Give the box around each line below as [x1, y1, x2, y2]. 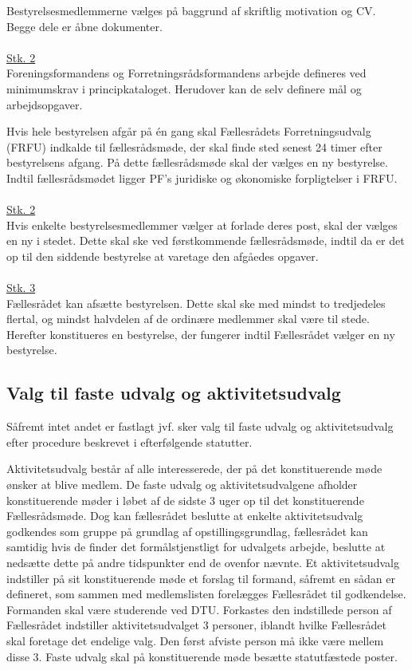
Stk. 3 [6, 279, 36, 296]
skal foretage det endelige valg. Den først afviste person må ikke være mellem [6, 632, 384, 648]
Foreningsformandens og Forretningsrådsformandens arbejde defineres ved [6, 65, 367, 81]
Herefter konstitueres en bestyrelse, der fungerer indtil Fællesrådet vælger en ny [6, 325, 395, 342]
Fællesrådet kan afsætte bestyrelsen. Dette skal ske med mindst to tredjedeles [6, 294, 386, 311]
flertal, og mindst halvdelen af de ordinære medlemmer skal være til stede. [6, 310, 370, 327]
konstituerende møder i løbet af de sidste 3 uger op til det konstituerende [6, 491, 364, 508]
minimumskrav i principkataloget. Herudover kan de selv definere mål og [6, 80, 362, 97]
